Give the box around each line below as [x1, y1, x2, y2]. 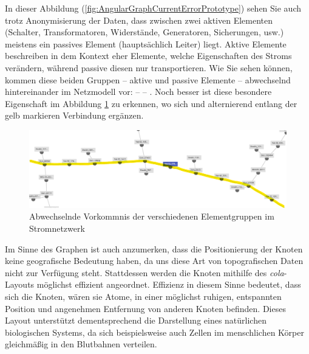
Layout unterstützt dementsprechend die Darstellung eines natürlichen [5, 314, 267, 327]
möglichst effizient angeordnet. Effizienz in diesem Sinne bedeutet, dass [36, 278, 301, 291]
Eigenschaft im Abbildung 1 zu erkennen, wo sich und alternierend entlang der [5, 97, 297, 109]
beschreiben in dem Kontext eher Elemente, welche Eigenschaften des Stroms [5, 49, 292, 62]
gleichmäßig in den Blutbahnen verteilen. [5, 338, 157, 350]
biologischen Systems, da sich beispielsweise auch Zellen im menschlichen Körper [5, 325, 304, 338]
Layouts [5, 278, 35, 291]
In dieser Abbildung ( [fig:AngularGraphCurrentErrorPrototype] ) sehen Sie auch [5, 2, 302, 14]
